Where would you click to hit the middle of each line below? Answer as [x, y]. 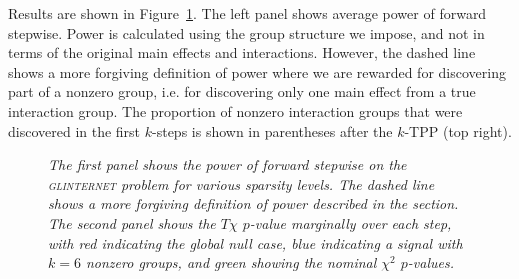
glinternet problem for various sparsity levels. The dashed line [241, 183]
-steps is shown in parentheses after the [272, 130]
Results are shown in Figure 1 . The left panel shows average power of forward [247, 13]
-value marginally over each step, [350, 222]
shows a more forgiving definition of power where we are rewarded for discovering [257, 71]
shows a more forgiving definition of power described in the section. [253, 203]
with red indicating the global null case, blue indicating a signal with [255, 242]
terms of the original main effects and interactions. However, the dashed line [242, 52]
